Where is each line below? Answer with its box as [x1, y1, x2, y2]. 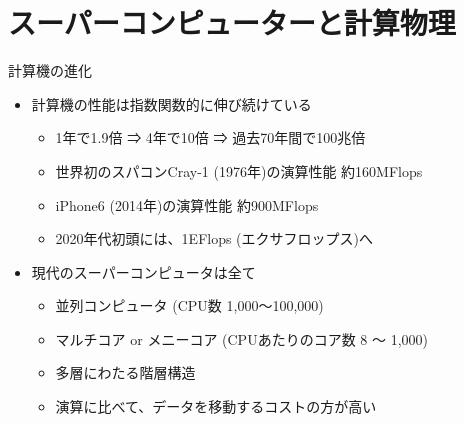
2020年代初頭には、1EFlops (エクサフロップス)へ [55, 228, 374, 249]
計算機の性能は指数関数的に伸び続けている [31, 93, 312, 114]
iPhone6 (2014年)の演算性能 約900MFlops [55, 194, 319, 215]
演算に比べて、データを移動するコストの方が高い [55, 396, 377, 417]
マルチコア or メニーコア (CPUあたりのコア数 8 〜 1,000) [55, 328, 428, 349]
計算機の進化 [8, 60, 92, 81]
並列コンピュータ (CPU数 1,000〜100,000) [55, 295, 324, 316]
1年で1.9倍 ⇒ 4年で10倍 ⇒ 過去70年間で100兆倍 [55, 127, 366, 148]
